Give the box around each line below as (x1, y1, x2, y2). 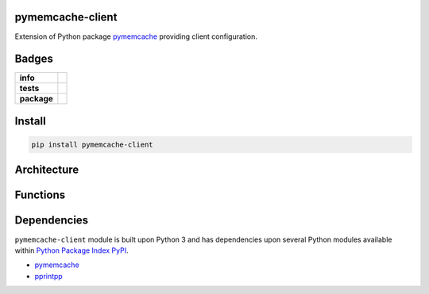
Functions (14, 189, 66, 202)
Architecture (14, 163, 79, 177)
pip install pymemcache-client (31, 140, 154, 150)
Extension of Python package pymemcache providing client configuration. (14, 32, 258, 41)
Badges (14, 52, 53, 66)
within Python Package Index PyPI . (14, 246, 129, 255)
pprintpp (34, 271, 63, 281)
